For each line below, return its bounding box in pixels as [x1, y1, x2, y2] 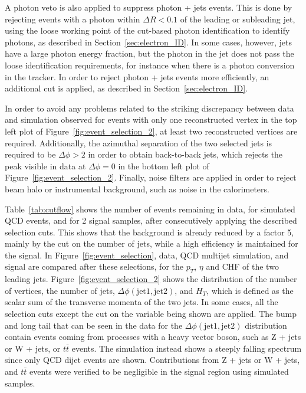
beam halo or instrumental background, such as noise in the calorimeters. [5, 182, 269, 195]
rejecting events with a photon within [5, 12, 140, 25]
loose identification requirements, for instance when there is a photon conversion [5, 58, 295, 71]
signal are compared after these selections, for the [5, 260, 183, 273]
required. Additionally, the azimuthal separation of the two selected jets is [5, 136, 272, 149]
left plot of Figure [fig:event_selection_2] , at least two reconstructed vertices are [5, 125, 298, 137]
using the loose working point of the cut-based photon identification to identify [5, 24, 290, 37]
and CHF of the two [206, 260, 279, 273]
